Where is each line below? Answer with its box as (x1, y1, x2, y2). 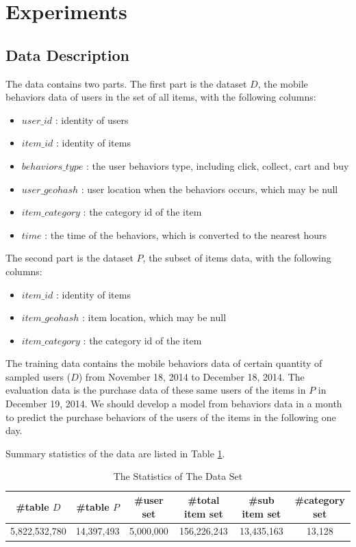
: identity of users (55, 112, 129, 127)
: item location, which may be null (82, 310, 227, 325)
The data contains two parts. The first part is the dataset (5, 76, 247, 90)
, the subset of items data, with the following (142, 251, 331, 265)
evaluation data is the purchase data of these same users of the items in (5, 383, 306, 397)
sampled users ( (5, 369, 71, 383)
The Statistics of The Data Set (113, 469, 243, 483)
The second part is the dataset (5, 251, 133, 265)
